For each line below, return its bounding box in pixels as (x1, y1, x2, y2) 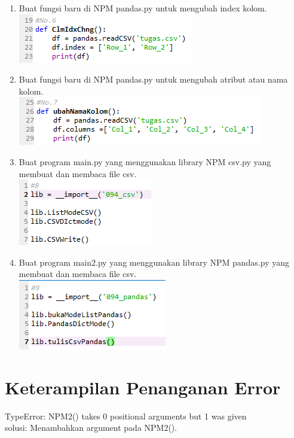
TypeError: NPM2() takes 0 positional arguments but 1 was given (5, 409, 247, 422)
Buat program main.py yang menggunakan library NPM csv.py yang (19, 155, 271, 168)
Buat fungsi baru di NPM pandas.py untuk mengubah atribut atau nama (19, 73, 288, 86)
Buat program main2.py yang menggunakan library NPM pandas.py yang (19, 255, 289, 268)
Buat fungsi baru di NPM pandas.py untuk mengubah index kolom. (19, 2, 267, 14)
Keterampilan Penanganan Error (5, 375, 281, 399)
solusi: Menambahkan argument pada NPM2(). (5, 421, 177, 434)
